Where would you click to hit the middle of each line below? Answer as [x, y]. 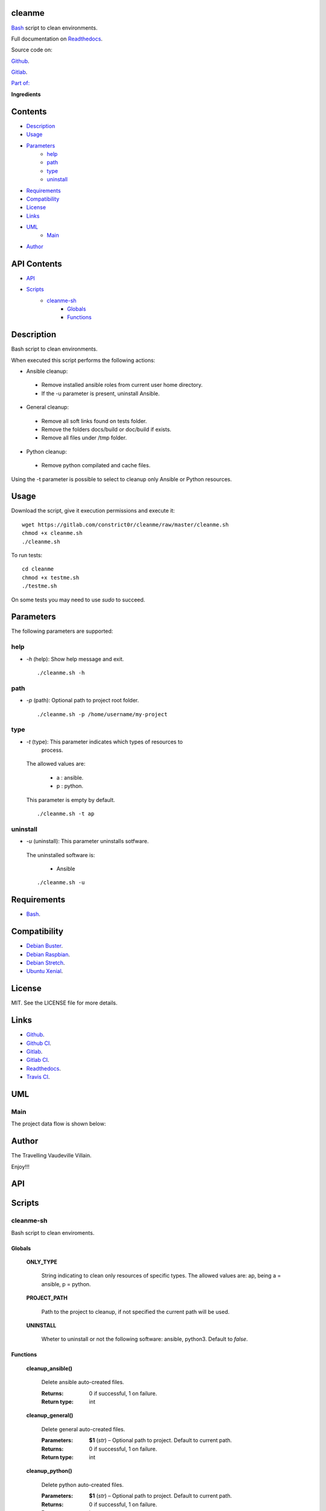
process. [52, 750]
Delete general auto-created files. [83, 1429]
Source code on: [32, 50]
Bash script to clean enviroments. [53, 1232]
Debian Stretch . [46, 963]
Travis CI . [38, 1077]
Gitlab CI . [38, 1060]
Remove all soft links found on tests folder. [94, 421]
